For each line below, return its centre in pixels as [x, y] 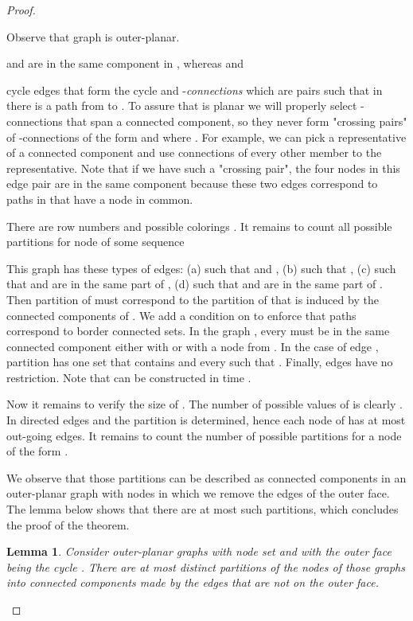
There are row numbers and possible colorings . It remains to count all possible [199, 226]
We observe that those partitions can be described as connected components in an [206, 477]
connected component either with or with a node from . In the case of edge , [193, 346]
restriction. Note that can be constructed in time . [129, 377]
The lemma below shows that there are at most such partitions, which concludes [203, 509]
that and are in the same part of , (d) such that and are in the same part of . [195, 284]
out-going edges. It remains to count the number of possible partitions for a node [204, 435]
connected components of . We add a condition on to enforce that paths [181, 315]
